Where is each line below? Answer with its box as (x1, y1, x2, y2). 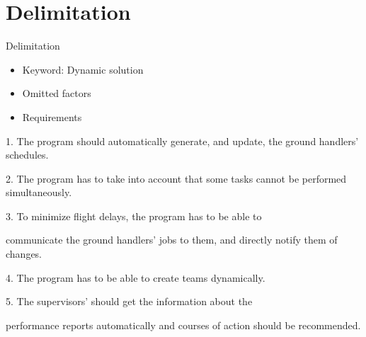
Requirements (22, 109, 82, 124)
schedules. (6, 147, 49, 162)
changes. (6, 246, 42, 261)
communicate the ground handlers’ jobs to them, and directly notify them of (6, 232, 338, 247)
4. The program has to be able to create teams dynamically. (6, 270, 265, 285)
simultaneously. (6, 185, 72, 200)
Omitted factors (22, 86, 91, 101)
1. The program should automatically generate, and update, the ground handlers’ (6, 133, 359, 148)
